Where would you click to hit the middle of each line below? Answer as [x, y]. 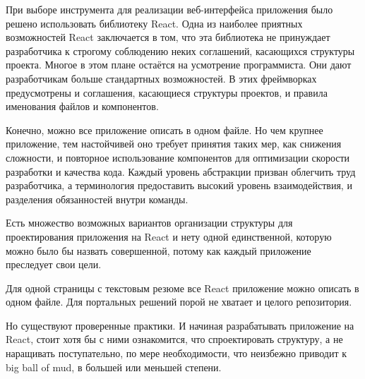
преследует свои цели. [54, 264]
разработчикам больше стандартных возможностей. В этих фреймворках [161, 78]
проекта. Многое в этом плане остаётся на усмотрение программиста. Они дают [179, 65]
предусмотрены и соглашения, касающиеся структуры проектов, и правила [167, 92]
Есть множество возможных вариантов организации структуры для [149, 223]
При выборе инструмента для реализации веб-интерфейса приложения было [169, 9]
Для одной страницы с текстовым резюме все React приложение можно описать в [182, 288]
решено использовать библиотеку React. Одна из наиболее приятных [154, 23]
